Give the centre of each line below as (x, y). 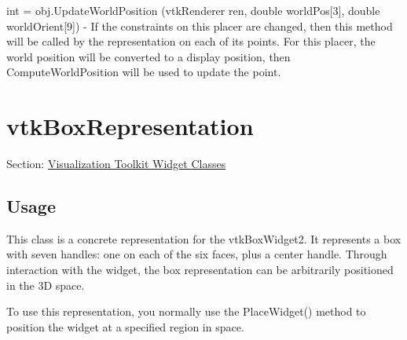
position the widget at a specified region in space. (125, 326)
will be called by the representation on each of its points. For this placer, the (191, 41)
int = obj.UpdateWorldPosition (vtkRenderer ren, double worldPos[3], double (193, 10)
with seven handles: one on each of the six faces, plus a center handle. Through (197, 254)
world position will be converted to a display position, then (148, 56)
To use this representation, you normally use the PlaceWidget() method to (186, 311)
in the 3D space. (46, 285)
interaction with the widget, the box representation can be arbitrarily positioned (200, 270)
